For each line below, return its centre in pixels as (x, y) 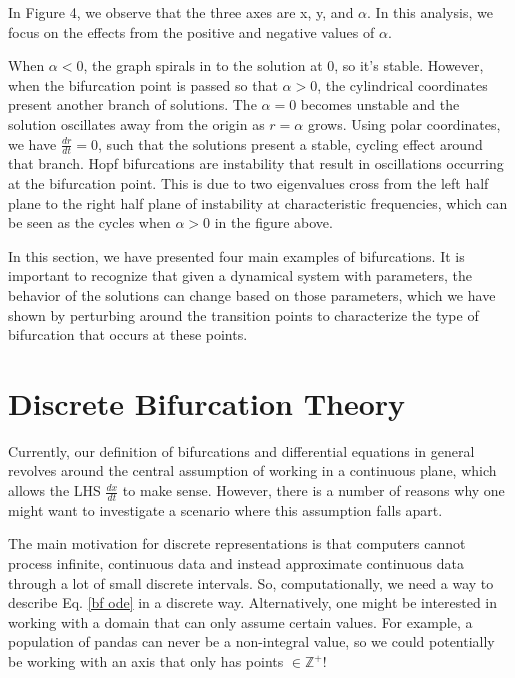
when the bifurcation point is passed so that (143, 84)
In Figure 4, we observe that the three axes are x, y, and (181, 12)
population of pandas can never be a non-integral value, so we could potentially (251, 641)
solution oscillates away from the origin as (136, 123)
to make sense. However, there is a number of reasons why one (313, 490)
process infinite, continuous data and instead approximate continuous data (236, 563)
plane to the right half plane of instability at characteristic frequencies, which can (258, 202)
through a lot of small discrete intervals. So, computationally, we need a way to (251, 582)
